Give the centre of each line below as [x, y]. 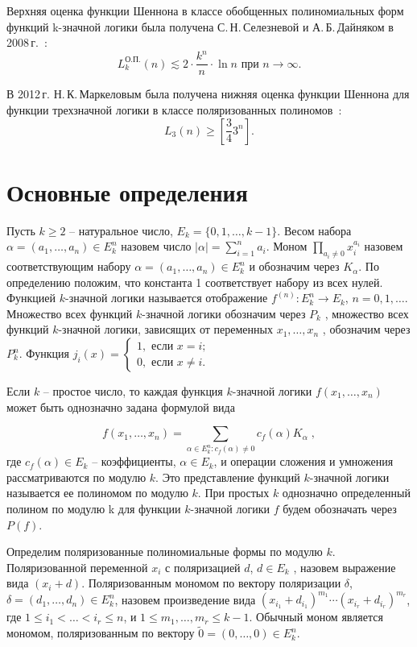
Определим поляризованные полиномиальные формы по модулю [165, 552]
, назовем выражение [345, 567]
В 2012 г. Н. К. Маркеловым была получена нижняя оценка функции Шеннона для [208, 94]
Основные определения [127, 191]
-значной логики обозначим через [224, 313]
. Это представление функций [228, 477]
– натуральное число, [121, 230]
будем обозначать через [340, 508]
